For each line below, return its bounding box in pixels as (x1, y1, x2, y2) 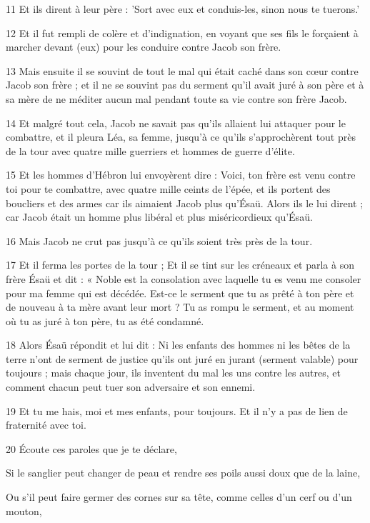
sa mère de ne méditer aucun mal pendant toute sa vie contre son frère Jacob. (6, 91, 347, 106)
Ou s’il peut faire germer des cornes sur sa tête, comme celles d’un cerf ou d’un (6, 489, 352, 504)
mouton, (6, 503, 42, 518)
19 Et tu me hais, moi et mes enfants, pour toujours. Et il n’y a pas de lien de (6, 403, 348, 418)
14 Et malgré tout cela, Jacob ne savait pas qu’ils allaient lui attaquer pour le (6, 115, 346, 130)
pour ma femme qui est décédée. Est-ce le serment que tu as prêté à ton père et (6, 285, 354, 300)
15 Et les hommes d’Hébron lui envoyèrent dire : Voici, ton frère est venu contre (6, 167, 356, 182)
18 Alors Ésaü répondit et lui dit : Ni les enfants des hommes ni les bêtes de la (6, 337, 351, 352)
